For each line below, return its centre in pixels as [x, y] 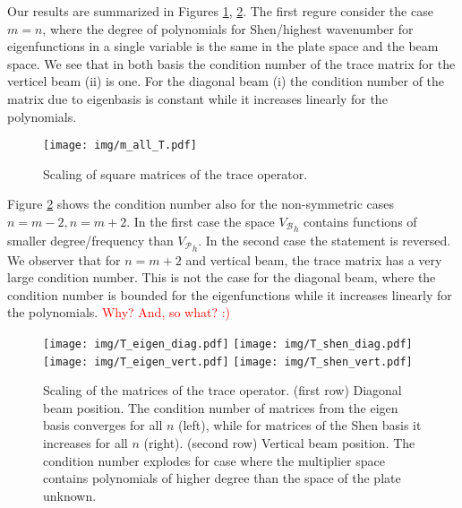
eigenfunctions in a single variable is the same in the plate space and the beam [223, 46]
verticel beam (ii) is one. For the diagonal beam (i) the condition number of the [226, 81]
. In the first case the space [201, 221]
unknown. [70, 495]
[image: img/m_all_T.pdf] [120, 146]
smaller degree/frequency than [90, 241]
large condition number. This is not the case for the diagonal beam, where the [222, 277]
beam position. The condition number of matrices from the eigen [221, 407]
